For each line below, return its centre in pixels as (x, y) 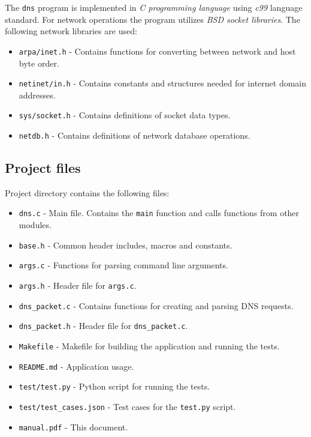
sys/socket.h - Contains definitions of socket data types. (125, 115)
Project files (43, 168)
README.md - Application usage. (76, 366)
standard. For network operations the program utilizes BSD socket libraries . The (153, 19)
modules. (35, 225)
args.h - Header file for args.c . (78, 285)
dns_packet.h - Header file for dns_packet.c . (103, 326)
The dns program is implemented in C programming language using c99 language (154, 7)
